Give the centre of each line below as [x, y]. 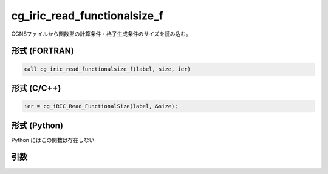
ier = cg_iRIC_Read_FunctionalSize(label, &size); [101, 106]
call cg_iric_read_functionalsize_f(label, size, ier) [107, 69]
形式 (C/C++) [36, 88]
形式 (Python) [37, 125]
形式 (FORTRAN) [43, 51]
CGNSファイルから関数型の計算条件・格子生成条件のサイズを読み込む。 [101, 34]
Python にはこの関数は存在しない [53, 140]
